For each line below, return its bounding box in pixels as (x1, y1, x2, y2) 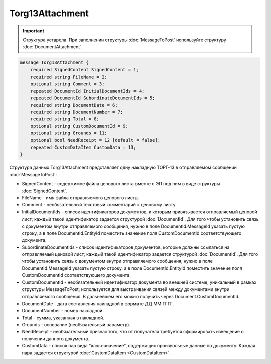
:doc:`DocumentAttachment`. (23, 44, 83, 50)
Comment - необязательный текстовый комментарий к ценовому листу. (22, 202, 177, 208)
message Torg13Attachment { (20, 60, 89, 65)
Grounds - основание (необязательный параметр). (22, 321, 130, 327)
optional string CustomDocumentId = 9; (30, 123, 129, 129)
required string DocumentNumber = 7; (30, 109, 123, 115)
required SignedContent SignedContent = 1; (30, 67, 139, 72)
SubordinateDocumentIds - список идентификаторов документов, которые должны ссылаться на (22, 244, 230, 250)
